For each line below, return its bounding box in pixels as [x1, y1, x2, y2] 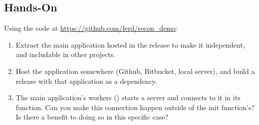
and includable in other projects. [15, 49, 116, 60]
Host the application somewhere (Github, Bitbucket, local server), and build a [15, 65, 255, 76]
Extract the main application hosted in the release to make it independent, [15, 39, 245, 50]
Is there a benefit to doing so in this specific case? [15, 112, 169, 122]
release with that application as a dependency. [15, 75, 157, 86]
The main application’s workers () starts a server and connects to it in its [15, 92, 241, 103]
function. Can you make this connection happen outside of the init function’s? [15, 102, 255, 112]
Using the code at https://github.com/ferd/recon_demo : [4, 23, 178, 33]
